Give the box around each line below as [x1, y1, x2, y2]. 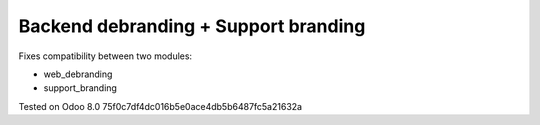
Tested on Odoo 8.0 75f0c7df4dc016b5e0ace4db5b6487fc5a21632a [18, 100, 303, 112]
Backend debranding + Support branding [18, 15, 366, 37]
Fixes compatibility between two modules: [18, 50, 193, 62]
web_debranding [43, 68, 113, 80]
